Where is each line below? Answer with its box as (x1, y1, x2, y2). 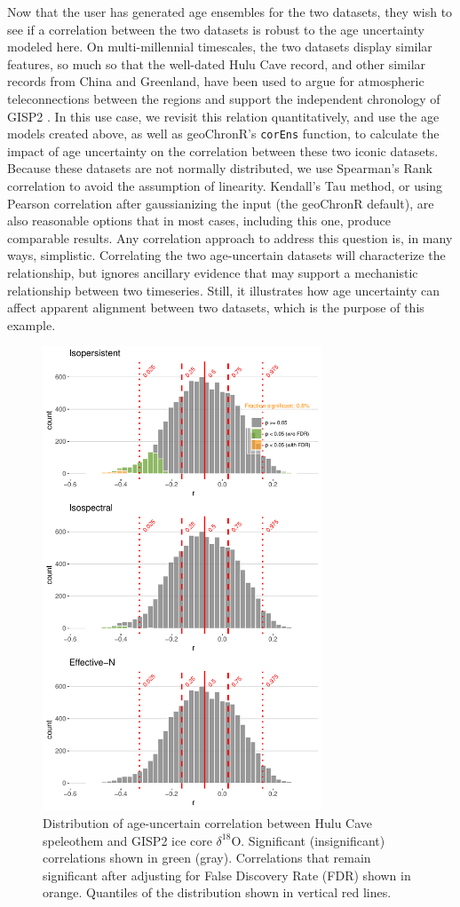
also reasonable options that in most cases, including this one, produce (7, 211, 391, 230)
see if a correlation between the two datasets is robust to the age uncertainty (7, 20, 424, 38)
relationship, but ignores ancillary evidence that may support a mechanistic (7, 263, 418, 281)
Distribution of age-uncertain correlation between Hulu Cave (43, 814, 373, 832)
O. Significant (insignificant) (231, 831, 385, 849)
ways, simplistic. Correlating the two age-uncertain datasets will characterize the (7, 246, 446, 264)
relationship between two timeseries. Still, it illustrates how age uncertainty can (7, 280, 440, 299)
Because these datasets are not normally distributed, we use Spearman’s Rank (7, 159, 432, 177)
